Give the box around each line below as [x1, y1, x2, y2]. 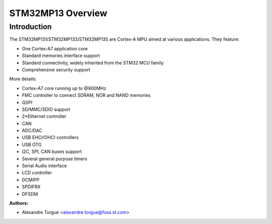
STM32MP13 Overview [9, 8, 108, 19]
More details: [9, 76, 37, 82]
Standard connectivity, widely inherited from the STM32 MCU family [22, 59, 164, 65]
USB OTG [22, 141, 42, 147]
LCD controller [22, 170, 52, 176]
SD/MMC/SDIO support [22, 106, 71, 112]
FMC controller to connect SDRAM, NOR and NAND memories [22, 92, 151, 98]
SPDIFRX [22, 184, 41, 190]
